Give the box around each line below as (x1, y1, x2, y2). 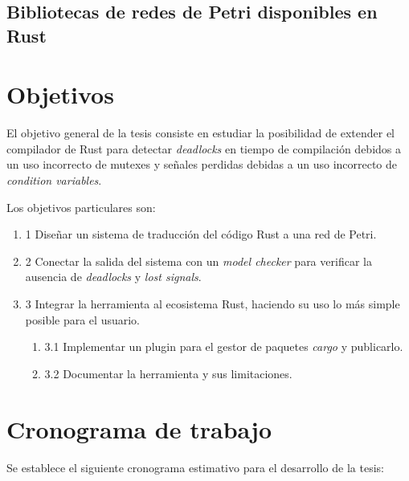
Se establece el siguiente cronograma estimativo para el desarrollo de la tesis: (6, 459, 384, 475)
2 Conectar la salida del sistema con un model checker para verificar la (25, 252, 372, 269)
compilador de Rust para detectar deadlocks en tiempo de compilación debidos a (6, 140, 402, 157)
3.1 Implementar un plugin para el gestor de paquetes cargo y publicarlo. (44, 338, 403, 355)
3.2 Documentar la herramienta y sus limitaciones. (44, 365, 292, 381)
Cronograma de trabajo (6, 412, 272, 445)
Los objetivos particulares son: (6, 198, 156, 215)
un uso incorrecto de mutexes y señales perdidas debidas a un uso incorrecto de (6, 156, 398, 173)
